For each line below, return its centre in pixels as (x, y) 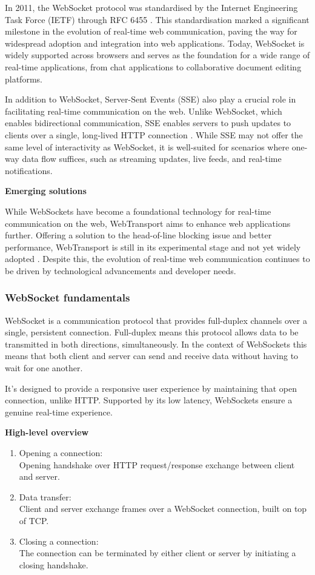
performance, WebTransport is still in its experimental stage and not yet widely (153, 247)
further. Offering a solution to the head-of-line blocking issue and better (138, 235)
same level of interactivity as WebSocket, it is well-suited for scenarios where (147, 146)
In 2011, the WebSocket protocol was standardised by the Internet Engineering (151, 7)
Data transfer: (45, 496)
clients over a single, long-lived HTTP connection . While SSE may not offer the (154, 134)
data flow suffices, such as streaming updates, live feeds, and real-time (152, 159)
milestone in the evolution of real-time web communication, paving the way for (151, 31)
